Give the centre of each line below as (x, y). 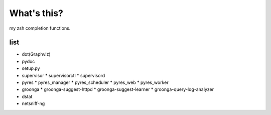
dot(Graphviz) (36, 54)
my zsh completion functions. (40, 28)
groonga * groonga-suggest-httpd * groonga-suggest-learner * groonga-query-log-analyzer (118, 89)
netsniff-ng (33, 103)
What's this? (36, 13)
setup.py (31, 68)
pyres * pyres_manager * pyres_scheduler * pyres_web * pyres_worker (95, 82)
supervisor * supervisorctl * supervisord (63, 75)
